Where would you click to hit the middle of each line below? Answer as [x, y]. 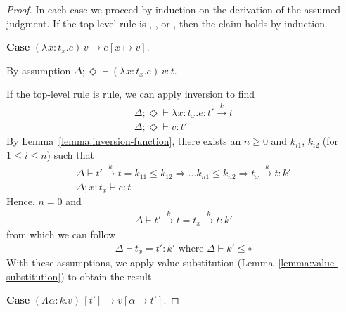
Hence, [21, 201]
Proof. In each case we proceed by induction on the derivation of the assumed [174, 9]
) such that [70, 154]
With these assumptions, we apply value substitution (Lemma [140, 262]
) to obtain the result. [108, 276]
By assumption [39, 70]
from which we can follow [61, 234]
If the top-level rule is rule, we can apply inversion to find [130, 94]
